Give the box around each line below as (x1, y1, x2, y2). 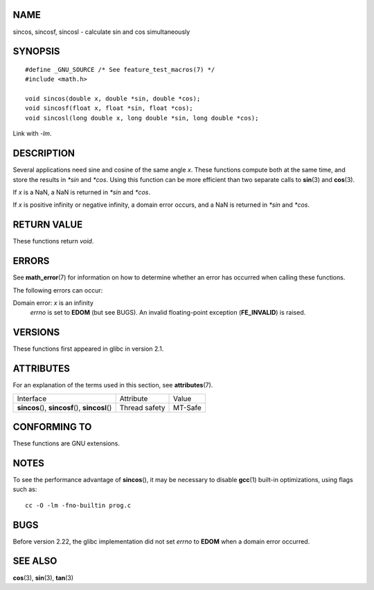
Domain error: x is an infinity (12, 298, 93, 307)
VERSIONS (12, 326, 60, 338)
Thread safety (119, 403, 166, 412)
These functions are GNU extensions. (12, 439, 121, 448)
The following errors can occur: (12, 286, 103, 294)
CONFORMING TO (12, 421, 92, 432)
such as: (12, 485, 37, 494)
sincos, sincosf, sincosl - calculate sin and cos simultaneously (12, 28, 190, 36)
